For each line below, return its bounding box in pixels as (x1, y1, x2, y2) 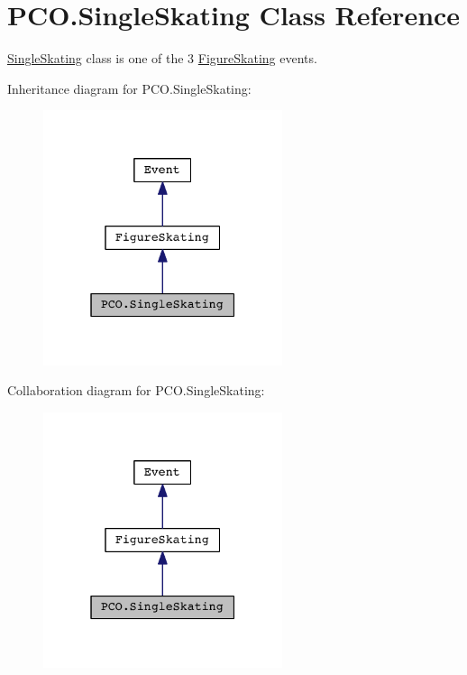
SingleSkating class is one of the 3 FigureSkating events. (7, 49, 317, 68)
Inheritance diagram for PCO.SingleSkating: (7, 79, 252, 97)
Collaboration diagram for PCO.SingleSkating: (7, 381, 265, 400)
